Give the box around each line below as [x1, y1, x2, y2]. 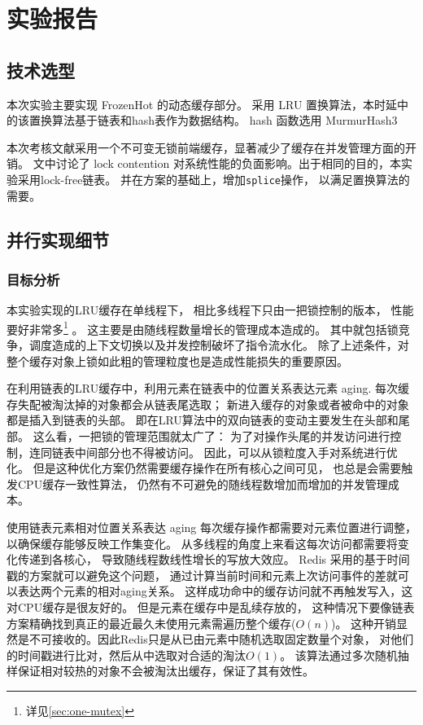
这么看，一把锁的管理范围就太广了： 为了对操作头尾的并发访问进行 [33, 428, 390, 445]
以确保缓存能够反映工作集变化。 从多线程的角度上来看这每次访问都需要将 [7, 534, 398, 551]
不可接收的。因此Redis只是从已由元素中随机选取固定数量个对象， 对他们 [28, 631, 414, 648]
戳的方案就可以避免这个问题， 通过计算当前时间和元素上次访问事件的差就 [7, 566, 398, 583]
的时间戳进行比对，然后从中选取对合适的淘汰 [7, 646, 246, 663]
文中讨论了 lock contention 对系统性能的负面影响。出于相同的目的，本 [33, 155, 401, 172]
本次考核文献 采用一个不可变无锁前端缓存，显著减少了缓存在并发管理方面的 [7, 138, 405, 156]
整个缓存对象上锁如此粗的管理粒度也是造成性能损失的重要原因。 [7, 352, 348, 369]
